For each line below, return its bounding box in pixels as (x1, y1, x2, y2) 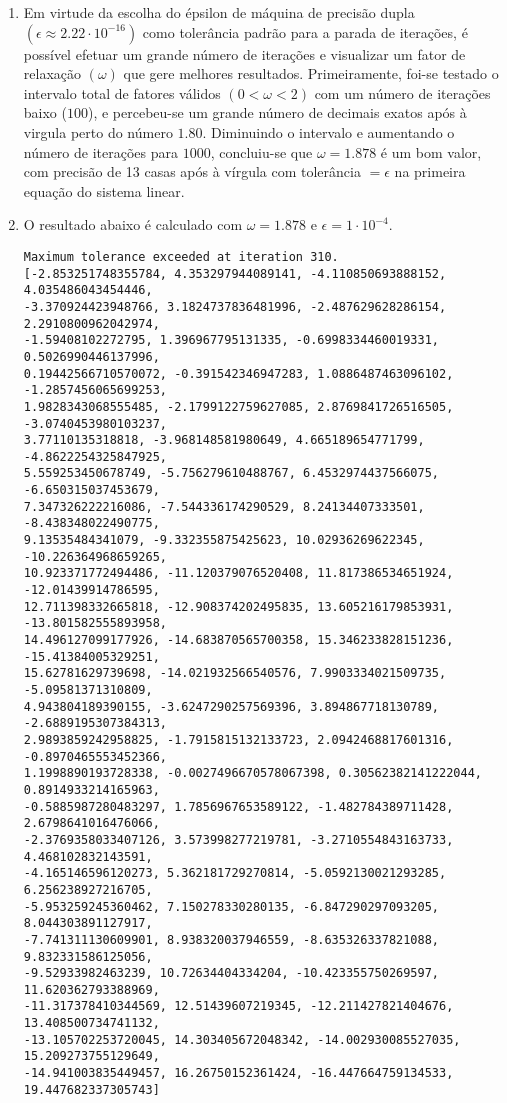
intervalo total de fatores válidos (23, 82, 221, 103)
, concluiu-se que (210, 141, 313, 162)
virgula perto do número (23, 121, 173, 142)
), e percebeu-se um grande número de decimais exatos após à (87, 102, 467, 123)
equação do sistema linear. (23, 180, 185, 201)
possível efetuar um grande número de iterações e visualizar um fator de (23, 43, 466, 64)
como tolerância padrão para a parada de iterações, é (142, 21, 468, 42)
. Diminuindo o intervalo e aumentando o (202, 121, 455, 142)
